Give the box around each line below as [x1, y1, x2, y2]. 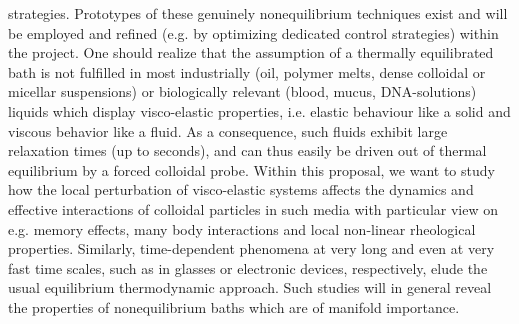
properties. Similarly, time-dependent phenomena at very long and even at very [8, 238, 495, 259]
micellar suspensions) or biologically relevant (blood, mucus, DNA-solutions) [8, 81, 477, 102]
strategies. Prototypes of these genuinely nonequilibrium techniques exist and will [8, 3, 508, 23]
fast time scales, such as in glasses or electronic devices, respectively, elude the [8, 257, 488, 278]
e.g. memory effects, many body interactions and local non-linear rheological [8, 218, 476, 239]
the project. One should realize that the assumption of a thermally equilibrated [8, 42, 494, 63]
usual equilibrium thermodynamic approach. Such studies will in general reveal [8, 277, 492, 298]
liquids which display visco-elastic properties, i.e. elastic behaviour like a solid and [8, 100, 511, 121]
